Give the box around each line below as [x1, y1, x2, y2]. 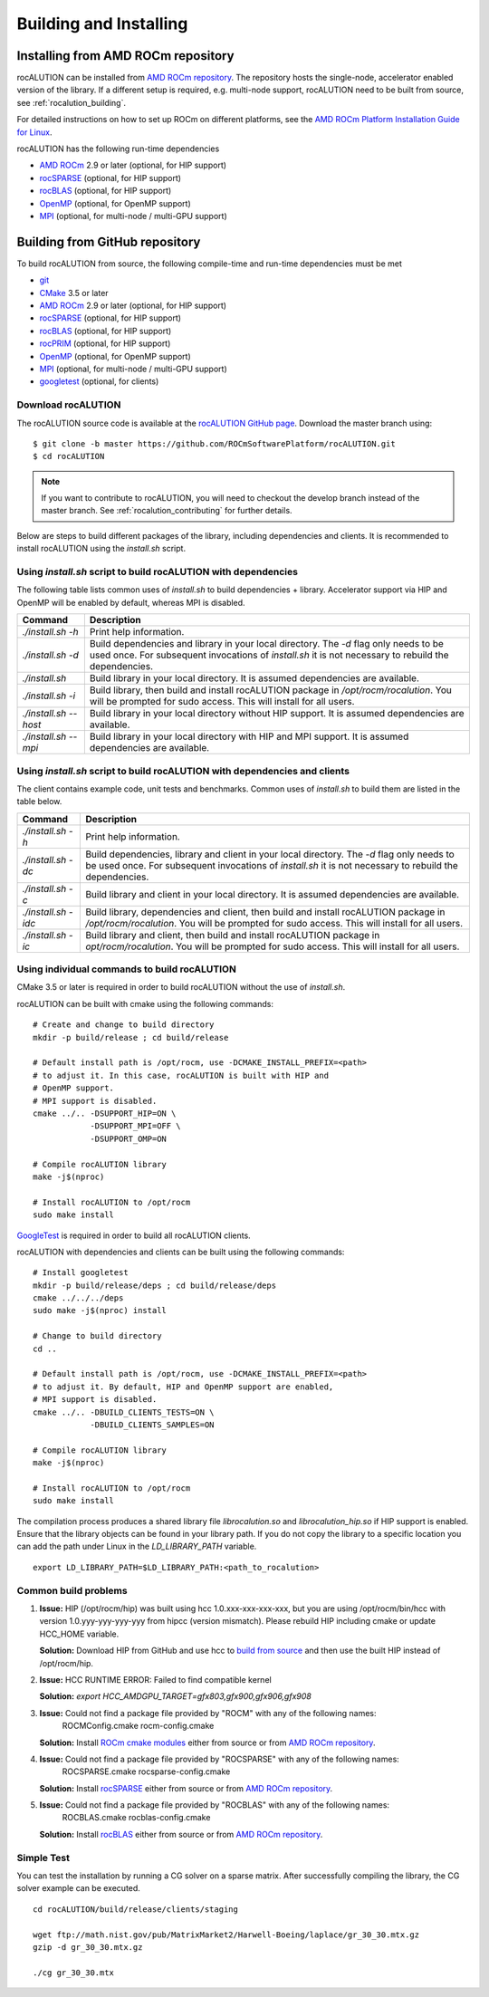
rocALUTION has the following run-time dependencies [16, 143, 220, 154]
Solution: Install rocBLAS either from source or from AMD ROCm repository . [39, 1829, 323, 1839]
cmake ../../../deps [33, 1293, 124, 1303]
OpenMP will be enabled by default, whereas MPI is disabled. [16, 597, 245, 608]
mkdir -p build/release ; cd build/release [33, 1032, 229, 1042]
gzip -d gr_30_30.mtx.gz [33, 1942, 143, 1952]
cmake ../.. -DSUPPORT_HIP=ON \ [33, 1108, 177, 1119]
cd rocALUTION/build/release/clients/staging [33, 1904, 239, 1915]
